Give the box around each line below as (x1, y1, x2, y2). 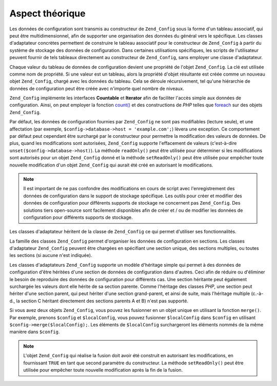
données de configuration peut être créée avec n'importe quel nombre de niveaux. (9, 85, 185, 91)
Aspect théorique (9, 8, 86, 19)
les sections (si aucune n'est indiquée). (9, 252, 92, 259)
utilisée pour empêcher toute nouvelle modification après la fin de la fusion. (23, 366, 183, 373)
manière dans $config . (9, 329, 60, 335)
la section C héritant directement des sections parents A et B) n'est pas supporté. (16, 298, 189, 304)
